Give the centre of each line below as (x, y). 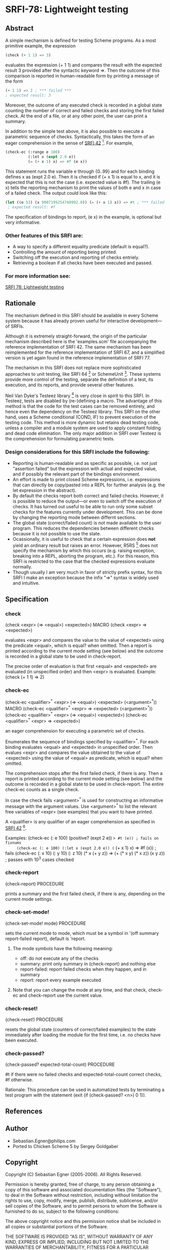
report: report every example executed (61, 980)
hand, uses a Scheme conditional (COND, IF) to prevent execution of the (81, 417)
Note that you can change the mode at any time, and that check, (80, 989)
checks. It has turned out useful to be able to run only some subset (83, 506)
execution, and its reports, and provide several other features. (70, 385)
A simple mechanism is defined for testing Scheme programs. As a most (81, 40)
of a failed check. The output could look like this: (56, 193)
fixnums (13, 843)
